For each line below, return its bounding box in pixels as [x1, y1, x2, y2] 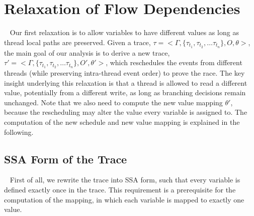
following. [4, 126, 34, 137]
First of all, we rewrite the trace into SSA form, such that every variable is [10, 174, 240, 185]
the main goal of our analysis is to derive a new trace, [4, 47, 170, 58]
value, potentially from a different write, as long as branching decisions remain [4, 87, 246, 98]
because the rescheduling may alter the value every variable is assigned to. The [4, 107, 247, 117]
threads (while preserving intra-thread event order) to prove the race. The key [4, 68, 245, 78]
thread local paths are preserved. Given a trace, [4, 37, 151, 47]
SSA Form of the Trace [4, 151, 127, 166]
